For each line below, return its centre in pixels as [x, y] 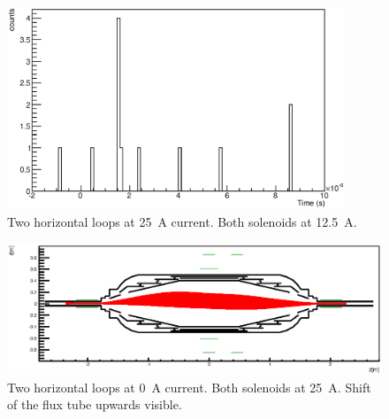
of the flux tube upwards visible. [95, 404]
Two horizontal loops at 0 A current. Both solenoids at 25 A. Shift [189, 387]
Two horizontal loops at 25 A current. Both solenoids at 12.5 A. [182, 222]
